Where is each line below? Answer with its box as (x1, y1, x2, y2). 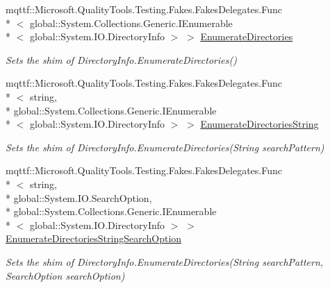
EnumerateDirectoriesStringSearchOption (6, 231, 182, 246)
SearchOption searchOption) (6, 268, 125, 282)
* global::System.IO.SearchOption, (6, 190, 152, 205)
